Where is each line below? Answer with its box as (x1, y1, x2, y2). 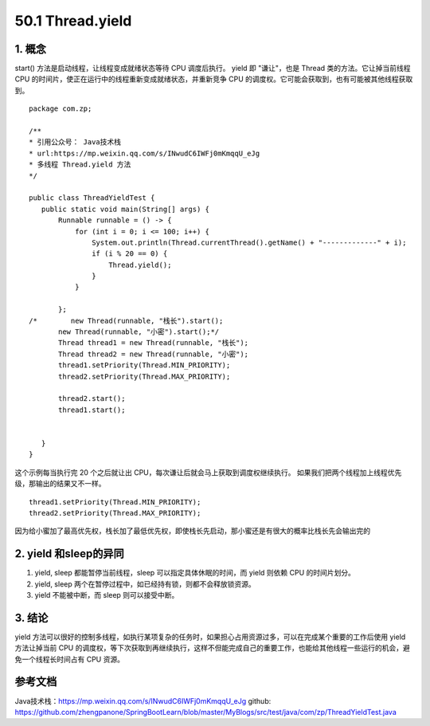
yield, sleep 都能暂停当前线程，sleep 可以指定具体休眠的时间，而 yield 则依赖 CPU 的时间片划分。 (34, 568, 356, 578)
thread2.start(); (58, 394, 126, 403)
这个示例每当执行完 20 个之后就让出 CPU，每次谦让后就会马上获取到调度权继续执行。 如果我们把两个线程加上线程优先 (14, 467, 402, 477)
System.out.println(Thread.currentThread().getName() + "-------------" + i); (92, 237, 407, 247)
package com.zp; (29, 104, 92, 113)
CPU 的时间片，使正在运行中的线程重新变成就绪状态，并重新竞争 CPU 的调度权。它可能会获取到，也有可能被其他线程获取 (14, 74, 413, 84)
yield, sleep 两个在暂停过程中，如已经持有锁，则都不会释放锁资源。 (34, 579, 256, 589)
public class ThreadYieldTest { (29, 194, 155, 202)
